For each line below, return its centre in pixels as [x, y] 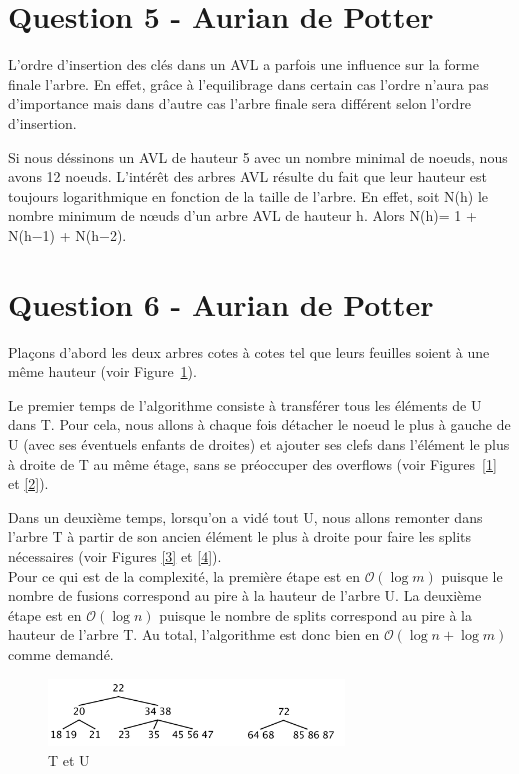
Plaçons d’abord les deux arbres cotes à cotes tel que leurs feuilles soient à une [249, 351]
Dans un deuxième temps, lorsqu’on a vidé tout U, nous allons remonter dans [245, 516]
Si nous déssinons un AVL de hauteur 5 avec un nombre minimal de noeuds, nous [258, 156]
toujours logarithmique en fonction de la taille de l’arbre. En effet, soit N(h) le [248, 195]
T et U [69, 759]
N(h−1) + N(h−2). [67, 234]
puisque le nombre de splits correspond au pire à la [315, 614]
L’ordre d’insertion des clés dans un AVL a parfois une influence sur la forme [243, 64]
